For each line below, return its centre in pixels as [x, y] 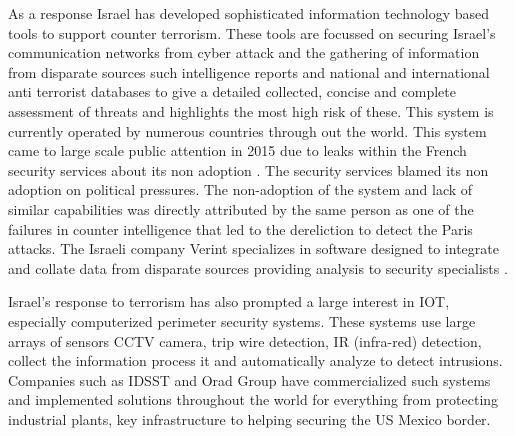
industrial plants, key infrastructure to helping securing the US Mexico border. [249, 418]
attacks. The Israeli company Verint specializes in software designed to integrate [253, 248]
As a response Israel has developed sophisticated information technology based [248, 13]
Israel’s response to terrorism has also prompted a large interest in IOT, [229, 301]
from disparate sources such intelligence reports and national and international [249, 71]
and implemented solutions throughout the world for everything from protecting [253, 399]
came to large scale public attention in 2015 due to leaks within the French [237, 150]
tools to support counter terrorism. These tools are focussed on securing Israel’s [252, 32]
